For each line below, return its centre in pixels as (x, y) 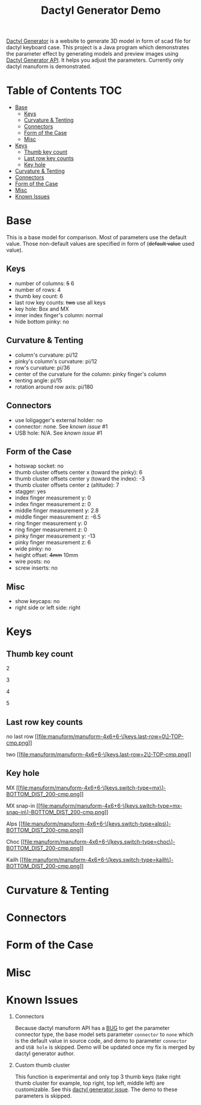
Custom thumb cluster (42, 1065)
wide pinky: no (33, 549)
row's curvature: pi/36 (42, 368)
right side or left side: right (48, 608)
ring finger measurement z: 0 (51, 530)
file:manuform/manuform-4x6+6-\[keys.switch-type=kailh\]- (99, 859)
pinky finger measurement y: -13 (55, 536)
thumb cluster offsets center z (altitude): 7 (67, 485)
